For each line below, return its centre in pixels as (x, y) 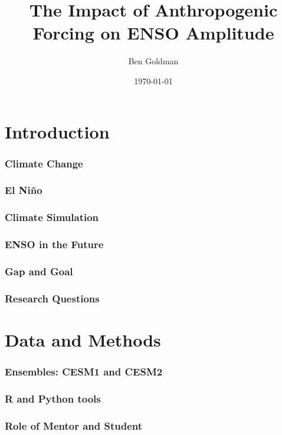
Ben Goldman (153, 61)
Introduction (57, 131)
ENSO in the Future (54, 244)
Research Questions (52, 298)
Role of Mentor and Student (74, 425)
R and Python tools (53, 398)
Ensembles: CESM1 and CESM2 (84, 372)
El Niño (24, 190)
